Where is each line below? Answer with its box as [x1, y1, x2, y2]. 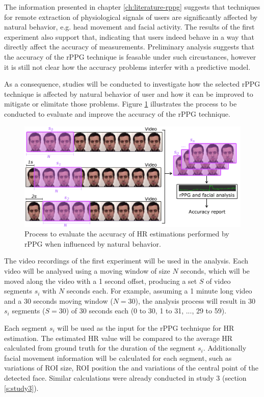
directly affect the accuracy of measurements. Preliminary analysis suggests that [4, 41, 255, 52]
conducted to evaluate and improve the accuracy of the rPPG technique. [4, 108, 230, 119]
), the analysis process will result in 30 [135, 295, 255, 306]
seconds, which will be [180, 266, 250, 276]
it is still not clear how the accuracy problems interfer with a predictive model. [4, 61, 251, 72]
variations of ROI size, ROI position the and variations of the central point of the [4, 362, 258, 373]
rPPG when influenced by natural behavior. [24, 238, 161, 249]
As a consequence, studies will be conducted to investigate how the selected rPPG [4, 78, 260, 89]
